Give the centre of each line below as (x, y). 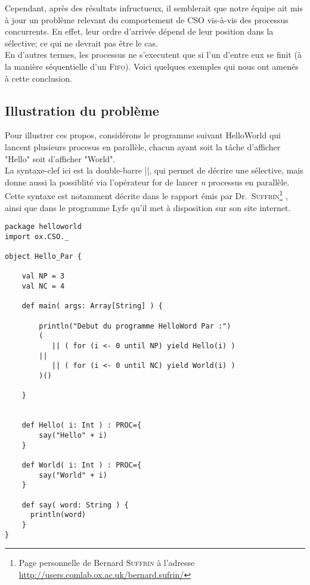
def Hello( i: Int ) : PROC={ (82, 425)
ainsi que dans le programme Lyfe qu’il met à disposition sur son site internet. (148, 207)
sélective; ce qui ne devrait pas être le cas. (81, 43)
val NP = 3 (43, 276)
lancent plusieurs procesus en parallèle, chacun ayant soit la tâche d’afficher (143, 146)
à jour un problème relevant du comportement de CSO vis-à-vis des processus (147, 19)
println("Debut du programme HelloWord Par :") (135, 326)
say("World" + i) (73, 475)
